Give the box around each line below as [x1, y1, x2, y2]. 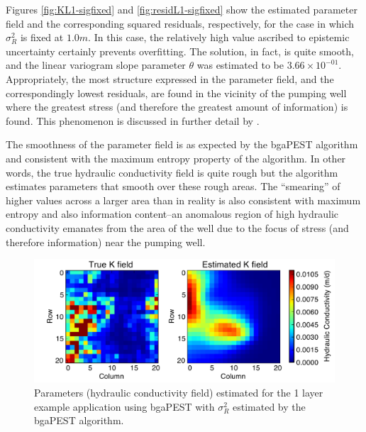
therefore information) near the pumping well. [6, 234, 206, 249]
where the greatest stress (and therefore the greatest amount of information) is [6, 99, 348, 114]
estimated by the [233, 399, 306, 414]
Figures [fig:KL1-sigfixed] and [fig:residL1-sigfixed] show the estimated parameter [6, 2, 357, 16]
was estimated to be [196, 57, 284, 72]
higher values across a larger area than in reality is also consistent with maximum [6, 192, 361, 207]
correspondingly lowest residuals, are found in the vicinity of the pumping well [6, 85, 347, 100]
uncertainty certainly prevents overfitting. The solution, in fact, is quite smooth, [6, 43, 354, 58]
